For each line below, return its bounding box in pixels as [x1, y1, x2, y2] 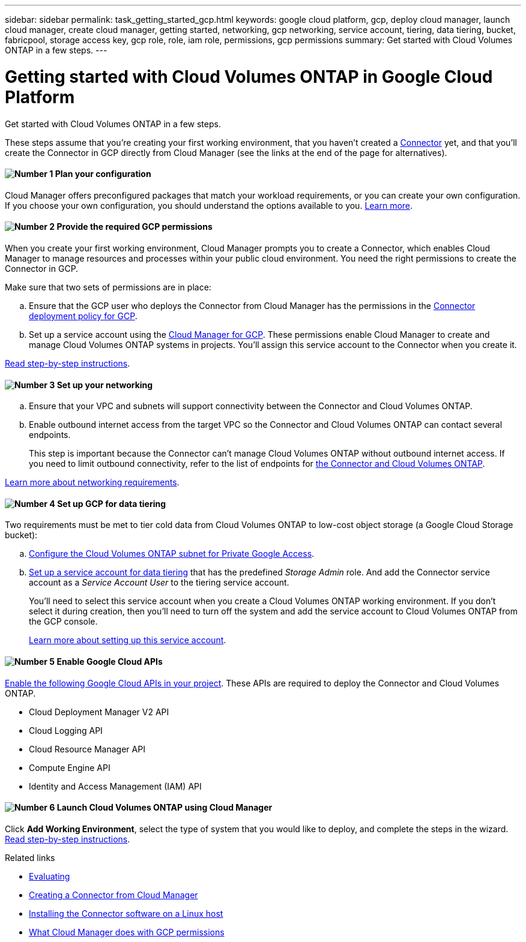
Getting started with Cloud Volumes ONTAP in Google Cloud [5, 66, 493, 87]
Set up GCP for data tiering [57, 498, 166, 509]
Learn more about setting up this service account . [29, 635, 226, 646]
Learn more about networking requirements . [5, 477, 180, 488]
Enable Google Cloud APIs [56, 656, 163, 667]
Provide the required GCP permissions [56, 221, 213, 232]
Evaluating [29, 871, 70, 881]
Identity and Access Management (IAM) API [29, 781, 202, 791]
